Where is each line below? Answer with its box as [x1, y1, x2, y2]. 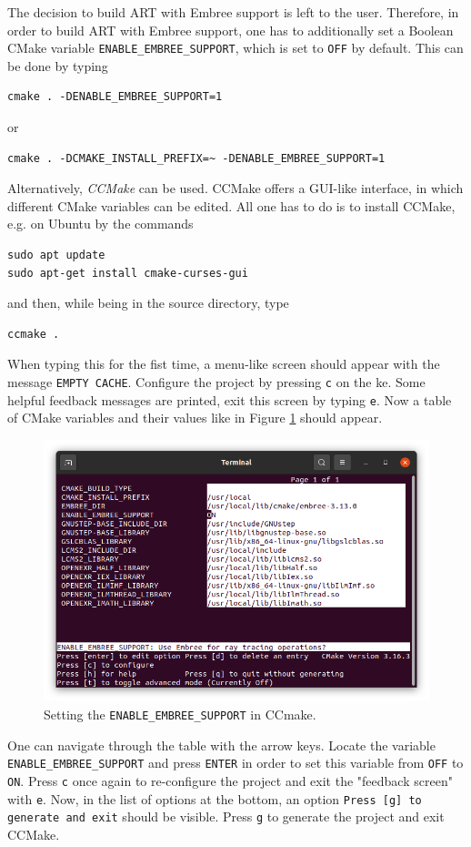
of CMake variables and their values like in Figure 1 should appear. [7, 408, 383, 427]
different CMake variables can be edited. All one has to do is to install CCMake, [7, 196, 456, 215]
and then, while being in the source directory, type [7, 293, 289, 312]
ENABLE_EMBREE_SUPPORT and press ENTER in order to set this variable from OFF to [7, 753, 464, 772]
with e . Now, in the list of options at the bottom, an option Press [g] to [7, 789, 422, 808]
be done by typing [7, 56, 108, 75]
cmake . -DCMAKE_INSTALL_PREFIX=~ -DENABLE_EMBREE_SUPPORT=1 [7, 151, 386, 165]
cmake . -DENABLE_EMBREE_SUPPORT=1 [7, 90, 223, 104]
